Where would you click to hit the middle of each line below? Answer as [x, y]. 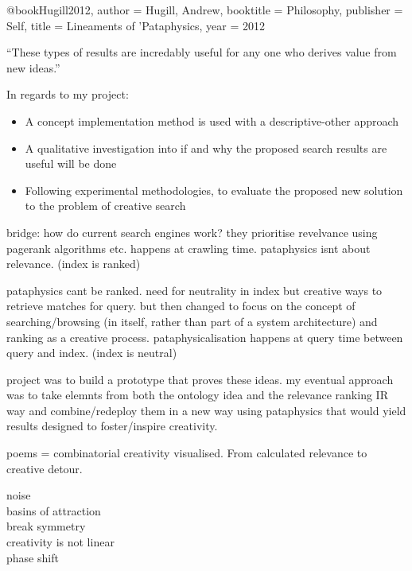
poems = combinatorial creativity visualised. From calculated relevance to [187, 453]
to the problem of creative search [105, 206]
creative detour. [45, 468]
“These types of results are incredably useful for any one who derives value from [202, 52]
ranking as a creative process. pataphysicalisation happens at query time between [205, 337]
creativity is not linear [60, 542]
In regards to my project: [68, 94]
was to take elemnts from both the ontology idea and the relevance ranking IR [197, 395]
